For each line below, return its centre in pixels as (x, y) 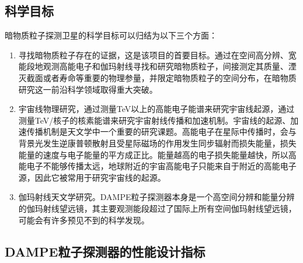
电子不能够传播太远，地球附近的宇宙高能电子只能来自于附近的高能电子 (161, 166)
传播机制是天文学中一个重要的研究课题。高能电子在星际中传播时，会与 (161, 131)
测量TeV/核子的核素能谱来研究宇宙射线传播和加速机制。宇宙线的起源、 (154, 120)
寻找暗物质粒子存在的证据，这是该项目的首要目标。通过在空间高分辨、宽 (157, 55)
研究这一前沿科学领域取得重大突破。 (88, 89)
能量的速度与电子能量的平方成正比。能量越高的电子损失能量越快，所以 (153, 154)
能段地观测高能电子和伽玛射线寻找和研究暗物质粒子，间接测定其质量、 (153, 66)
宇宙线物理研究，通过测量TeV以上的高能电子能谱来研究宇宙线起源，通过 (156, 109)
